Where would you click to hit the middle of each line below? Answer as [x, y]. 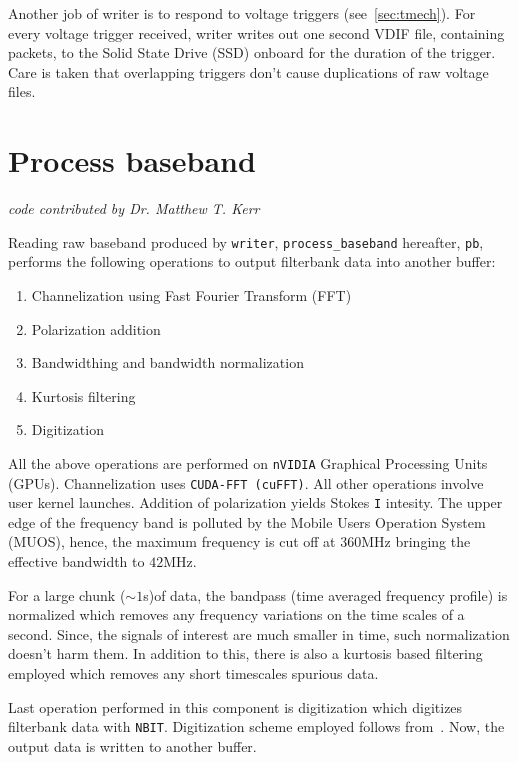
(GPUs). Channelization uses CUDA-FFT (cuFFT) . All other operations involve [246, 482]
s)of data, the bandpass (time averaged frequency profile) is [325, 594]
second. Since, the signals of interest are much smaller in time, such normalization [259, 633]
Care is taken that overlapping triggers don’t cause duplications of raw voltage [248, 71]
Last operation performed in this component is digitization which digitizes [235, 706]
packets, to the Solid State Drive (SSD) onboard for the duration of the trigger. [252, 52]
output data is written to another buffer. [132, 745]
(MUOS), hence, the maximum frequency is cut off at [172, 541]
